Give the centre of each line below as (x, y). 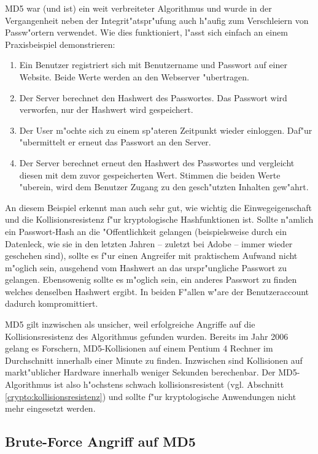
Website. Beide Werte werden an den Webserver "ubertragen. (134, 76)
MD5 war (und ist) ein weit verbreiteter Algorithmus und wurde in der (138, 8)
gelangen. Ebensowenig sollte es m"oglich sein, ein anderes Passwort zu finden (151, 279)
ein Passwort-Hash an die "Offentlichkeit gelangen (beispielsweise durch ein (146, 231)
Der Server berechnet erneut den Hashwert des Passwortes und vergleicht (157, 162)
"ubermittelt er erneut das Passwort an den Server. (115, 142)
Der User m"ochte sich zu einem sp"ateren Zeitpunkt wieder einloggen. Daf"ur (166, 130)
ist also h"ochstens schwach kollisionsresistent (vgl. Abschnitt (169, 384)
